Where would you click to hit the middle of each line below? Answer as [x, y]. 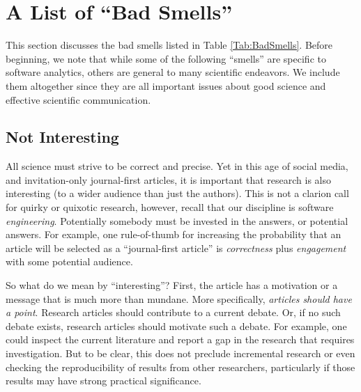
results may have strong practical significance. [103, 381]
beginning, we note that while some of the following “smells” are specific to [166, 58]
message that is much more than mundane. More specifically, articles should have [179, 298]
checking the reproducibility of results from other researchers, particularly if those [180, 367]
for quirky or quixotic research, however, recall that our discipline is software [170, 207]
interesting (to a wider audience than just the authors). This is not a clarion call [177, 193]
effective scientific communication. [78, 99]
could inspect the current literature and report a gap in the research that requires [180, 339]
